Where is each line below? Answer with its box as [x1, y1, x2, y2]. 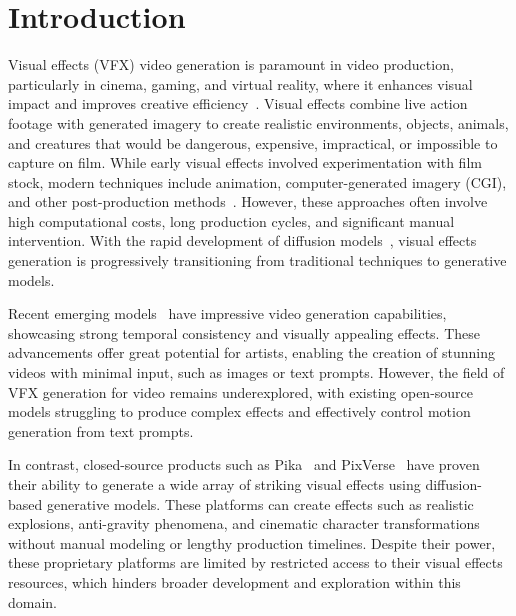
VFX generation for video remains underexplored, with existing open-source [8, 381, 474, 402]
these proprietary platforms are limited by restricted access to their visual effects [8, 552, 503, 573]
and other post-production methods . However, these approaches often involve [8, 191, 488, 212]
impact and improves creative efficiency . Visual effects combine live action [8, 93, 468, 114]
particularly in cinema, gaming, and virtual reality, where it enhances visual [8, 73, 473, 94]
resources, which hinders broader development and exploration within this [8, 571, 461, 592]
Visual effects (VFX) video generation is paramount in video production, [8, 54, 454, 75]
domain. [8, 591, 58, 612]
